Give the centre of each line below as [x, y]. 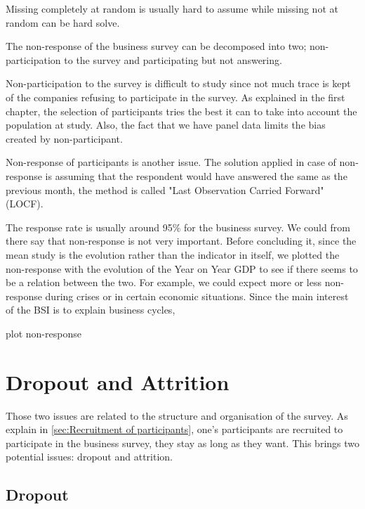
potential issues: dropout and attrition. [89, 457]
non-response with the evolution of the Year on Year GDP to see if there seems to [182, 268]
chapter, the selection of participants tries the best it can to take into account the [181, 111]
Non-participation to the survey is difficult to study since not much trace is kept [178, 83]
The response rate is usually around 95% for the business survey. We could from [178, 227]
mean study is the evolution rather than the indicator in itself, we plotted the [173, 254]
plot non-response [44, 333]
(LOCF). [25, 204]
